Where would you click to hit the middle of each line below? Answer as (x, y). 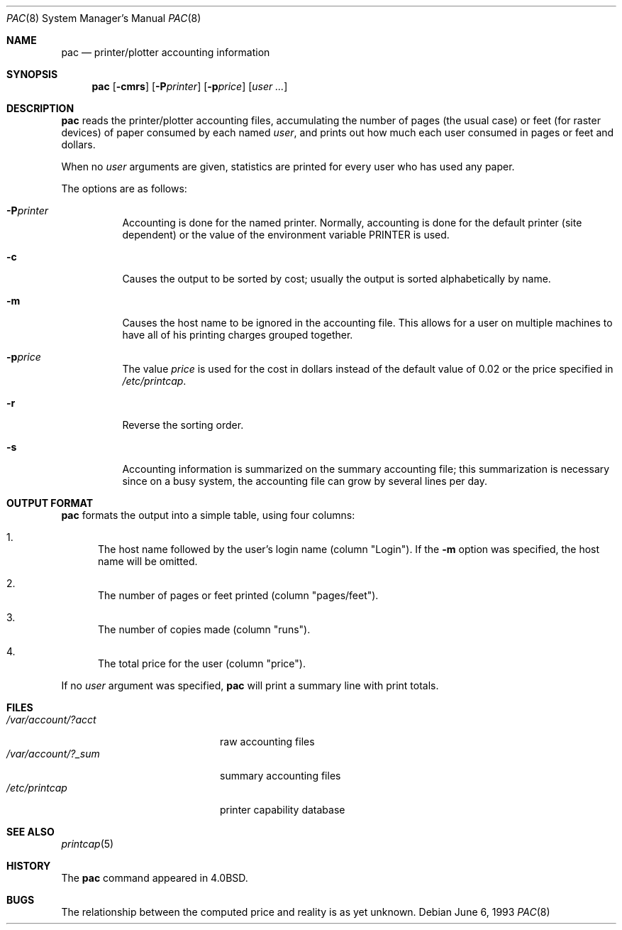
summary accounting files (281, 776)
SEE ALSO (30, 832)
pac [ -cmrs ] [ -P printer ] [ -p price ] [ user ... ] (190, 86)
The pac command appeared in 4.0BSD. (155, 878)
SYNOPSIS (32, 74)
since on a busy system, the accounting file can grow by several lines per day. (305, 481)
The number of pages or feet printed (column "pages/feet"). (238, 595)
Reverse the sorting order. (183, 425)
